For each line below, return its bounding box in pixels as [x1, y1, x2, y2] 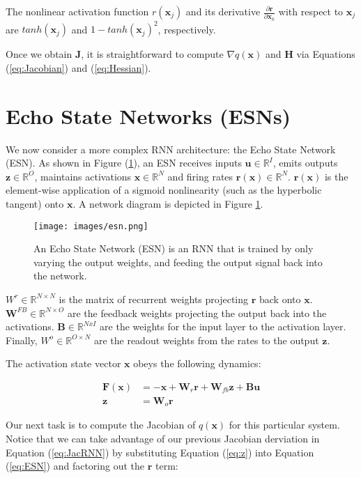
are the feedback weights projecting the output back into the [67, 305, 327, 320]
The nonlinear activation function [6, 4, 149, 18]
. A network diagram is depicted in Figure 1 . [72, 196, 263, 210]
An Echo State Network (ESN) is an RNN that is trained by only [33, 241, 314, 256]
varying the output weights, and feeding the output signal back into [33, 254, 323, 269]
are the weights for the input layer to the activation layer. [100, 319, 346, 334]
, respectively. [158, 22, 216, 36]
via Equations [296, 47, 355, 61]
